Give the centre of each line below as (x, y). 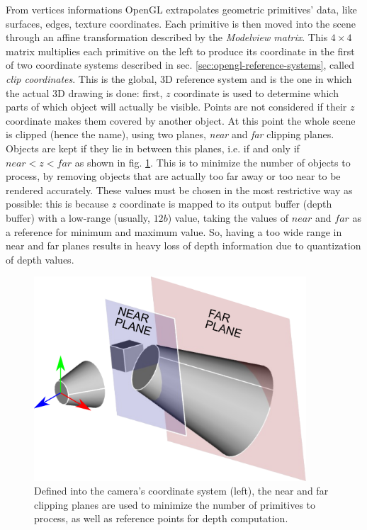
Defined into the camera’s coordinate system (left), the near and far (181, 491)
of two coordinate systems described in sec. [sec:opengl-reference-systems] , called (180, 65)
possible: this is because (57, 204)
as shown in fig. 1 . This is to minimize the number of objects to (213, 162)
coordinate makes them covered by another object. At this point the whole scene (181, 120)
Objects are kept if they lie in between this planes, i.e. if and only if (153, 148)
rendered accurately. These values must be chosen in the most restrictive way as (179, 190)
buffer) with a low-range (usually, (78, 217)
